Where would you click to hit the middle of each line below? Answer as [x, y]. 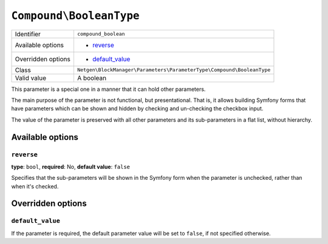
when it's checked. [35, 186]
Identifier [28, 34]
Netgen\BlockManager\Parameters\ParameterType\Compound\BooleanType [174, 70]
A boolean [91, 77]
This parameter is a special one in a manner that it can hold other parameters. [108, 89]
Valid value [31, 77]
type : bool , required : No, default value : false [71, 167]
